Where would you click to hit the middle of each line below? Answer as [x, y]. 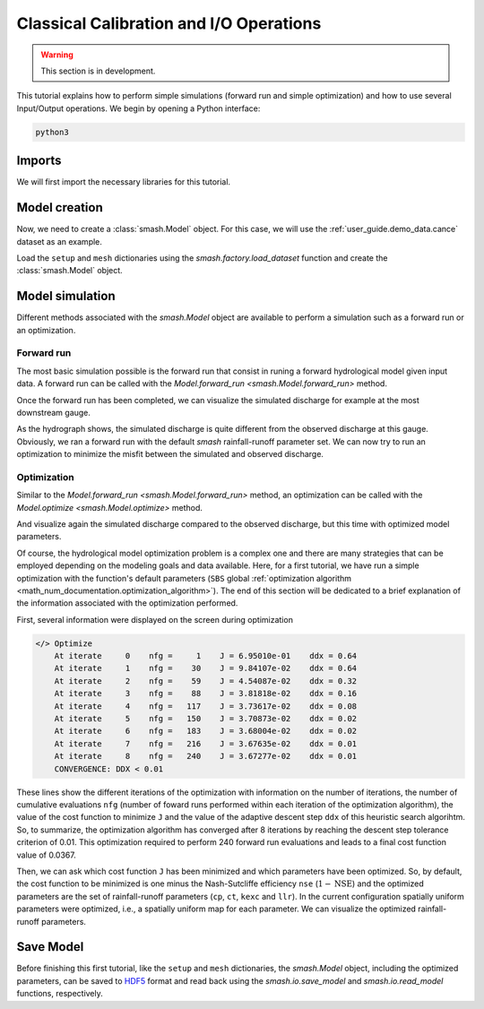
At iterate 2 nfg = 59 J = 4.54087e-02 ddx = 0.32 [206, 681]
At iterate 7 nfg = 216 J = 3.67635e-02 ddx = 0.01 [206, 743]
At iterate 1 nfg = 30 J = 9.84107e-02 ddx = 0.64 [206, 668]
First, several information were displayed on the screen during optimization [155, 619]
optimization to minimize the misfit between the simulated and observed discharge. [170, 454]
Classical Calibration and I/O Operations [169, 23]
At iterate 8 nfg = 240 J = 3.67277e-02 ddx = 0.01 [206, 756]
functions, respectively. [60, 994]
